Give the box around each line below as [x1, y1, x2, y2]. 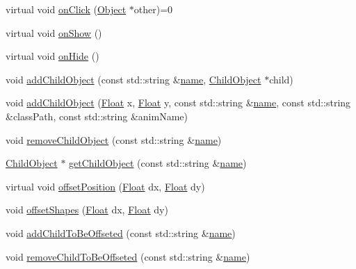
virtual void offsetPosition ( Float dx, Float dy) [6, 179, 205, 193]
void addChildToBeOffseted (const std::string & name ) [6, 225, 236, 240]
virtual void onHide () [6, 49, 99, 63]
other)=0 [133, 2, 173, 16]
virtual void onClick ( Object [6, 2, 127, 16]
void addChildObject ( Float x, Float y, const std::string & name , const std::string [6, 95, 351, 110]
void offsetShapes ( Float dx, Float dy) [6, 202, 168, 217]
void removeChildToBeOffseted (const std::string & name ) [6, 249, 250, 263]
